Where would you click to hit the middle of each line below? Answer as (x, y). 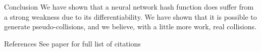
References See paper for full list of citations (72, 43)
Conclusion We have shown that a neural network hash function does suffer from (129, 7)
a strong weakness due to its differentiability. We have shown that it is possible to (130, 16)
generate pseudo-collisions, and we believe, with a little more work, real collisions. (130, 27)
